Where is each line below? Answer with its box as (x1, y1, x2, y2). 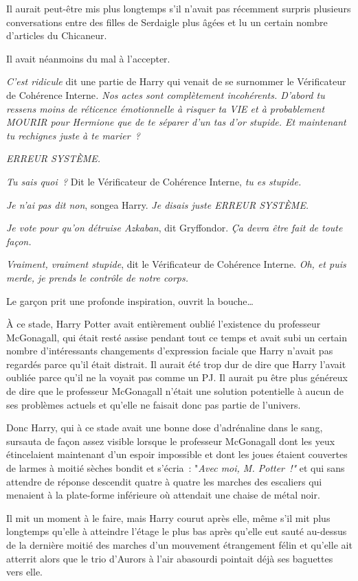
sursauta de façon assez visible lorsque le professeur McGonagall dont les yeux (6, 433, 335, 448)
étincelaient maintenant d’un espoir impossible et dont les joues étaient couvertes (6, 447, 348, 462)
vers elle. (6, 565, 43, 579)
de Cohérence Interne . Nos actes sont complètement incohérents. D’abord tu (6, 87, 325, 102)
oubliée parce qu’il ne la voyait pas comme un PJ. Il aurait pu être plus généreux (6, 370, 348, 385)
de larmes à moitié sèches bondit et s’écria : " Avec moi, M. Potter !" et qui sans (6, 461, 345, 475)
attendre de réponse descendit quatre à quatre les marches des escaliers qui (6, 474, 322, 488)
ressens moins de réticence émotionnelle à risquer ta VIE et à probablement (6, 101, 325, 115)
